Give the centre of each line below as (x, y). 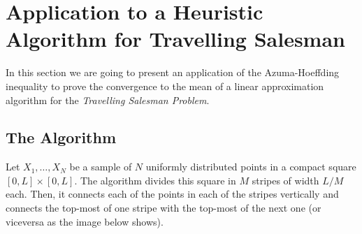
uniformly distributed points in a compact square (251, 167)
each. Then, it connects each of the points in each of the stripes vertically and (172, 194)
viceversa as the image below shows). (85, 221)
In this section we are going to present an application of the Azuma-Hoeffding (173, 72)
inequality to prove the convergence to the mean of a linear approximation (165, 86)
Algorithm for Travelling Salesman (175, 39)
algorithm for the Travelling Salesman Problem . (108, 100)
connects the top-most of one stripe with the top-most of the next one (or (164, 208)
